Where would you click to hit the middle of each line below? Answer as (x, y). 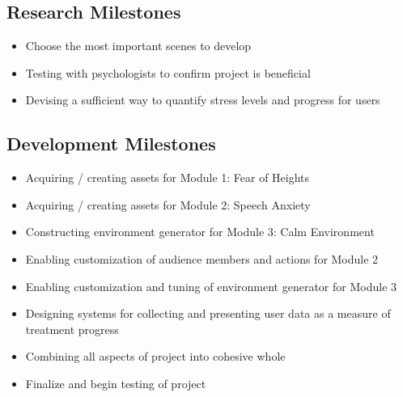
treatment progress (72, 329)
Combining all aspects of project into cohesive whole (155, 356)
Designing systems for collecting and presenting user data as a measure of (208, 313)
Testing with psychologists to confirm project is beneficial (168, 72)
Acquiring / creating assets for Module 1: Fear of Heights (168, 177)
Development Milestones (111, 144)
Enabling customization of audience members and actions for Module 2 (202, 258)
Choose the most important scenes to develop (138, 46)
